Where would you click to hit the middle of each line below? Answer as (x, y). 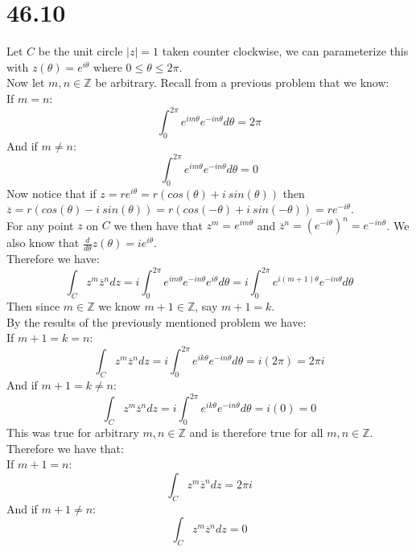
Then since (33, 306)
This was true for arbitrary (73, 433)
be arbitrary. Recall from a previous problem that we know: (242, 82)
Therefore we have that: (65, 448)
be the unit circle (80, 51)
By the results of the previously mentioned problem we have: (157, 321)
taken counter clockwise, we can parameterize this (285, 51)
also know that (43, 243)
